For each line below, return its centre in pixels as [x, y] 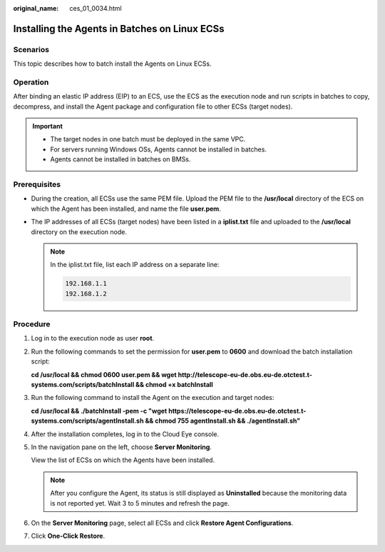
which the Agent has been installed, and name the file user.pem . [126, 209]
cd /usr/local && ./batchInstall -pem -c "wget [99, 411]
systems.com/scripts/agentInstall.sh [87, 421]
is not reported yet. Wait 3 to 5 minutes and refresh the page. [140, 503]
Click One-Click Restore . [68, 536]
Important [48, 126]
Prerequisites [37, 184]
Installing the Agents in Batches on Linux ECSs [119, 29]
